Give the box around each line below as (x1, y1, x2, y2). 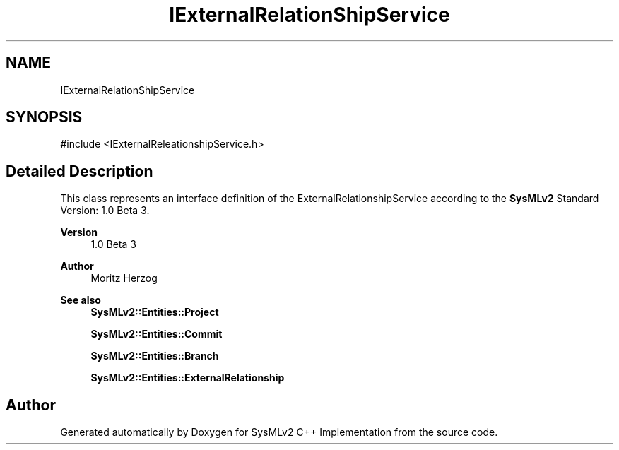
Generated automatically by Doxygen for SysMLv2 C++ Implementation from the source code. (60, 426, 498, 439)
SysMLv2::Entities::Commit (90, 328, 223, 341)
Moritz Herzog (90, 272, 158, 285)
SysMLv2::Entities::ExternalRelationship (90, 372, 285, 384)
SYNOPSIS (6, 108, 83, 126)
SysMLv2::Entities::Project (90, 306, 219, 319)
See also (60, 294, 101, 307)
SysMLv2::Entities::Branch (90, 350, 219, 362)
